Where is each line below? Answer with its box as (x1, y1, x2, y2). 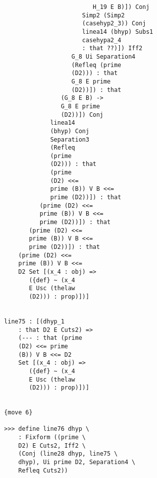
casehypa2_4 (82, 36, 121, 44)
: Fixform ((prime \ (18, 434, 86, 441)
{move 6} (4, 409, 33, 416)
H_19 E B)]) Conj (93, 3, 150, 10)
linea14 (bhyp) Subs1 (82, 28, 154, 35)
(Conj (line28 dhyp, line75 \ (18, 450, 118, 458)
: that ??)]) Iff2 (82, 45, 143, 52)
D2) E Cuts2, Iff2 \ (18, 442, 86, 449)
